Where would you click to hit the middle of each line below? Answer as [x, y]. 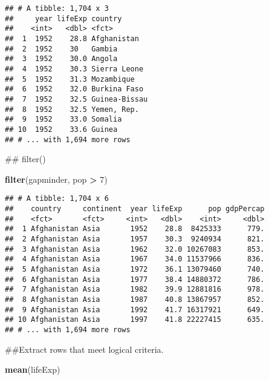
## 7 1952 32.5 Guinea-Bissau [76, 99]
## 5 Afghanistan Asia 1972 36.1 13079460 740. [135, 269]
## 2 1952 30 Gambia [61, 49]
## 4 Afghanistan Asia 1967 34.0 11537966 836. [135, 259]
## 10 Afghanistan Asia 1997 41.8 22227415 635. [135, 320]
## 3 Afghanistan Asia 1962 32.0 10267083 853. [135, 249]
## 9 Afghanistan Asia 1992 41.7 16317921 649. [135, 310]
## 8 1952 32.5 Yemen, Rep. [72, 109]
